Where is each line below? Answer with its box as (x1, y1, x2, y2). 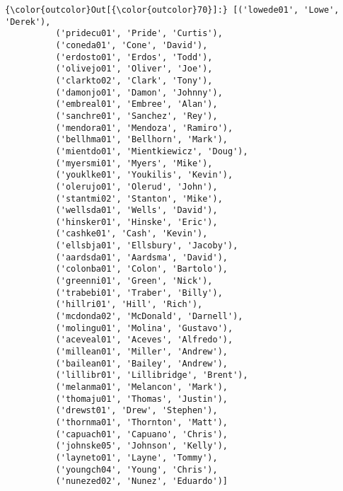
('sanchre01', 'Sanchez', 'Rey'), (55, 110, 218, 121)
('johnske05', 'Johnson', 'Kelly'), (55, 441, 228, 451)
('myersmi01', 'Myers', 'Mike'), (55, 158, 213, 168)
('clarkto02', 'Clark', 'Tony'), (55, 75, 213, 86)
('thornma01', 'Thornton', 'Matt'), (55, 417, 228, 427)
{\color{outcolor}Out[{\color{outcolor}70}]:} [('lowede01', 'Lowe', (5, 5, 339, 15)
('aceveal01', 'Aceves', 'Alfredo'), (55, 335, 233, 345)
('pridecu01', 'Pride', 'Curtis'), (55, 28, 223, 39)
